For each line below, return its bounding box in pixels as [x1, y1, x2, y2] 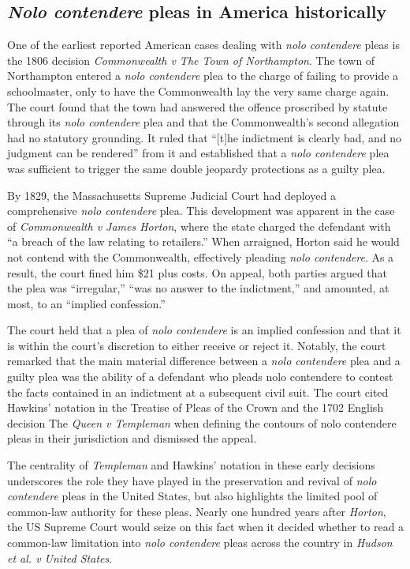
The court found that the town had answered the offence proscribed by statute [7, 98, 388, 115]
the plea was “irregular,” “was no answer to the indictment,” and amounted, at [7, 280, 389, 296]
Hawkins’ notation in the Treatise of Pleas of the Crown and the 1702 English [7, 399, 384, 416]
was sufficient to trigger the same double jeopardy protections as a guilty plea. [7, 160, 386, 176]
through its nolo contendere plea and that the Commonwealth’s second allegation [7, 114, 400, 130]
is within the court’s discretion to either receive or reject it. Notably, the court [7, 337, 386, 353]
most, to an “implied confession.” [7, 295, 166, 311]
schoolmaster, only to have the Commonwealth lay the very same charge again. [7, 82, 389, 99]
